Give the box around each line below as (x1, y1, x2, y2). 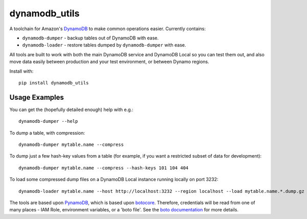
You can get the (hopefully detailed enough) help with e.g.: (9, 106, 134, 113)
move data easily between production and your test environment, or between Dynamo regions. (9, 59, 209, 65)
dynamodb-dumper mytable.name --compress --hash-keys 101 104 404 (18, 165, 189, 171)
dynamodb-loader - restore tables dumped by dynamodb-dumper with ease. (22, 42, 186, 48)
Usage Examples (9, 93, 64, 102)
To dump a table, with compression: (9, 129, 85, 136)
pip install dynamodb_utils (18, 80, 89, 85)
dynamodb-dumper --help (18, 118, 78, 124)
